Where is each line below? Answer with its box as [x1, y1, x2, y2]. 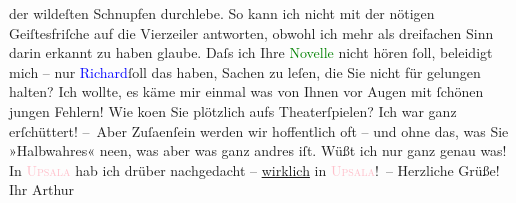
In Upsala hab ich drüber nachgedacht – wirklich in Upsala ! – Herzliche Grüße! [9, 159, 500, 180]
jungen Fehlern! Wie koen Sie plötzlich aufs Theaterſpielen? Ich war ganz [9, 100, 457, 121]
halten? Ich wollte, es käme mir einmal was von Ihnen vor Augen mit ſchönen [9, 81, 484, 102]
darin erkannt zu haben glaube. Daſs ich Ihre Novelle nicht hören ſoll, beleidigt [9, 42, 493, 63]
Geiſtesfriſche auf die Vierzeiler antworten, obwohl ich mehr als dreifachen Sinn [9, 22, 494, 43]
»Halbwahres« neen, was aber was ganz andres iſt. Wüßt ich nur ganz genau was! [9, 140, 507, 161]
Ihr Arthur [9, 179, 75, 200]
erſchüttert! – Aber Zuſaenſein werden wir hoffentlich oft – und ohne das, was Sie [9, 120, 509, 141]
